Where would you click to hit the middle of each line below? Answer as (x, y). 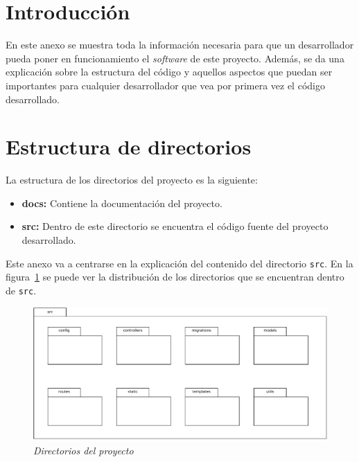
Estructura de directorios (129, 146)
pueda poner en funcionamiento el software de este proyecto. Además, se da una (175, 58)
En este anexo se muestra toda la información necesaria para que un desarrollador (180, 45)
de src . (21, 290)
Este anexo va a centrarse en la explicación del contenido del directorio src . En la (179, 263)
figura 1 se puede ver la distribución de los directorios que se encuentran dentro (175, 277)
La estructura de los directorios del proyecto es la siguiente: (132, 180)
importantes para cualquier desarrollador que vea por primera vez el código (165, 85)
